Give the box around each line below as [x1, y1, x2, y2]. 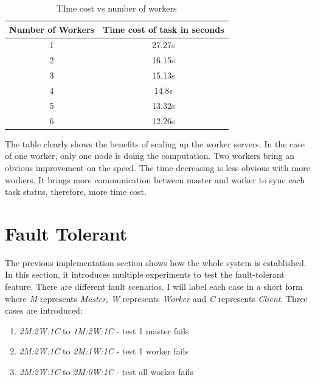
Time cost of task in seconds [103, 23, 224, 35]
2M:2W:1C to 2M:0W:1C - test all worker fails [19, 365, 193, 378]
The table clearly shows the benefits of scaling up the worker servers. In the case [5, 137, 305, 150]
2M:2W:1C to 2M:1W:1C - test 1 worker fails [19, 345, 189, 357]
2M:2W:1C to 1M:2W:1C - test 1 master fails [19, 324, 189, 337]
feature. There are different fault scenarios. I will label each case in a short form [5, 280, 303, 293]
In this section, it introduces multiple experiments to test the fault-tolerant [5, 268, 285, 281]
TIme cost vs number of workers [57, 2, 177, 14]
